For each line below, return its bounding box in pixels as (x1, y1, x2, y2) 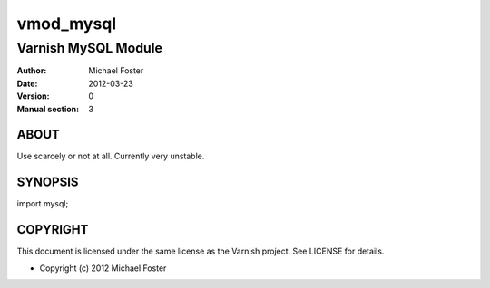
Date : (16, 78, 38, 89)
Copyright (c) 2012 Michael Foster (39, 263, 167, 274)
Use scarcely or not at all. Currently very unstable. (16, 150, 205, 162)
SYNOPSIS (16, 175, 79, 190)
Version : (16, 91, 50, 101)
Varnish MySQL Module (16, 40, 163, 56)
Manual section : (16, 103, 80, 114)
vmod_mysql (16, 14, 117, 34)
